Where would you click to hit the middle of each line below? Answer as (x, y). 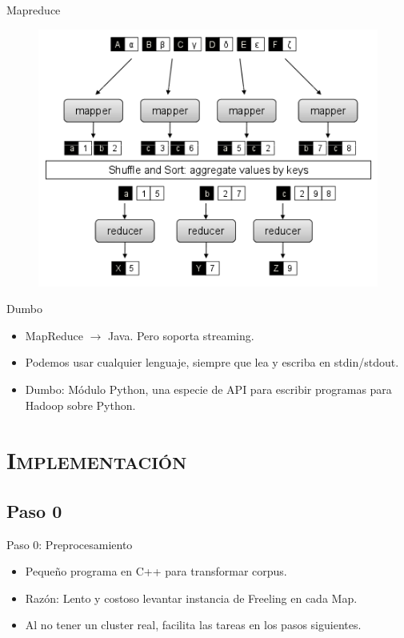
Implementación (97, 460)
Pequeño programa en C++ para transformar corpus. (156, 571)
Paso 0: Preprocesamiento (70, 544)
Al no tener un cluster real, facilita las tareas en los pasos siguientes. (193, 625)
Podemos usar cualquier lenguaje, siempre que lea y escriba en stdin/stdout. (212, 362)
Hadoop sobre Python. (80, 405)
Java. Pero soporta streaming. (181, 335)
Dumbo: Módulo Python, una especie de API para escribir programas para (208, 389)
